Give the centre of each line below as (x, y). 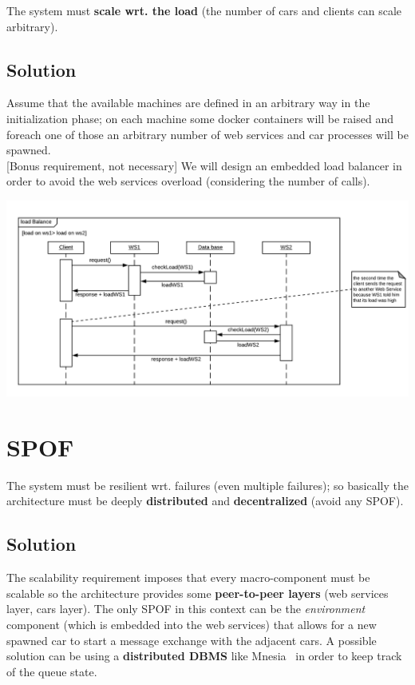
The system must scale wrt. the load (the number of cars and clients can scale (204, 10)
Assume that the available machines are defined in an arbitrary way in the (188, 103)
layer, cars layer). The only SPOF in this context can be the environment (186, 609)
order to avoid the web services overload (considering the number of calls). (188, 181)
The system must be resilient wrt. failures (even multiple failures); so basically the (207, 485)
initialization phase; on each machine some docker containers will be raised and (200, 118)
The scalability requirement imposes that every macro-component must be (188, 577)
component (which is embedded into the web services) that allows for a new (192, 624)
